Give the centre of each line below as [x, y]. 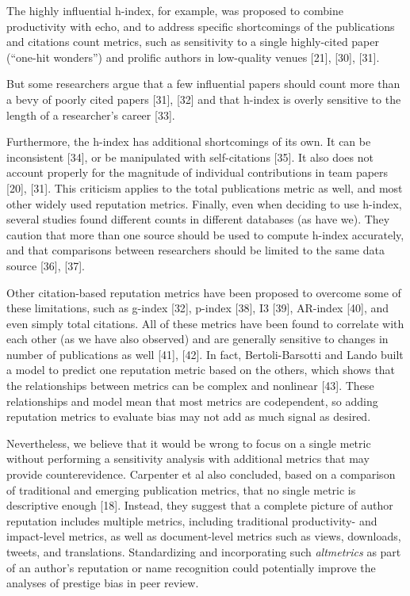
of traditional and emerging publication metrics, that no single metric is [181, 489]
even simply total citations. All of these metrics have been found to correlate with [205, 323]
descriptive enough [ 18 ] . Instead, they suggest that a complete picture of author [200, 505]
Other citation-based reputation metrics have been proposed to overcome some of [204, 292]
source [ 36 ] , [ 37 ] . [46, 265]
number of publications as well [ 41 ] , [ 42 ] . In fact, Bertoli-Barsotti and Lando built [205, 354]
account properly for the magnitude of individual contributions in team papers [197, 172]
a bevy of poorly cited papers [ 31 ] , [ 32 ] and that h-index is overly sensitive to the [204, 99]
